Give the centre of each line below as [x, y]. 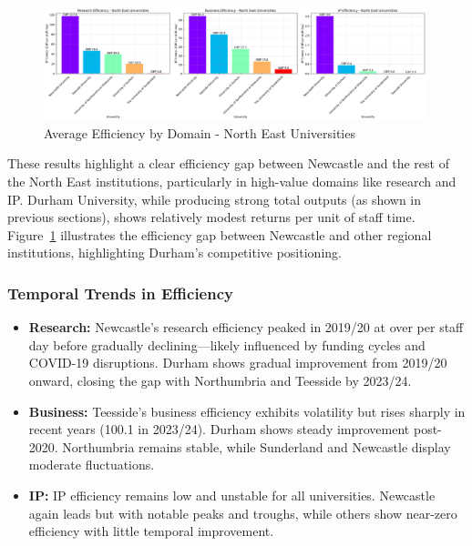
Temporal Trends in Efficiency [120, 293]
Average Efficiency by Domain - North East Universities [200, 132]
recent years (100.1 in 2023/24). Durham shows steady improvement [219, 429]
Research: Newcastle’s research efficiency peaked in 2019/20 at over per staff [246, 327]
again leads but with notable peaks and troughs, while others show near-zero [243, 513]
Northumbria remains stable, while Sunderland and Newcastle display [257, 446]
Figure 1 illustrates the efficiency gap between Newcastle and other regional [220, 234]
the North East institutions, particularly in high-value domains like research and [232, 181]
